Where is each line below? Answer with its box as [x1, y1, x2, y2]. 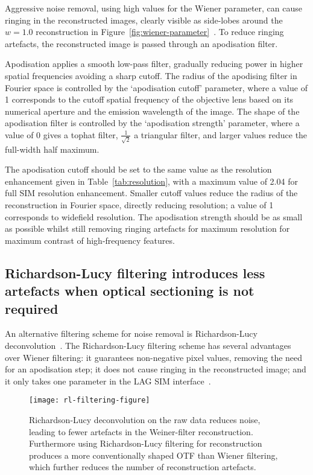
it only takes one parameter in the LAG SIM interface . [5, 374, 211, 387]
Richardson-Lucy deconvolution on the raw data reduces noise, [29, 413, 261, 426]
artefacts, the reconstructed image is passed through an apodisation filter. [5, 37, 278, 49]
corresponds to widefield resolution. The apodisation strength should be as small [5, 210, 303, 223]
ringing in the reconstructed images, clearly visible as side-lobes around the [5, 13, 283, 26]
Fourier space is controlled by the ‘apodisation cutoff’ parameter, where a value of [5, 81, 308, 94]
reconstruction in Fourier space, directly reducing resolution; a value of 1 [5, 199, 274, 211]
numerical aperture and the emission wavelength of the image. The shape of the [5, 104, 300, 117]
